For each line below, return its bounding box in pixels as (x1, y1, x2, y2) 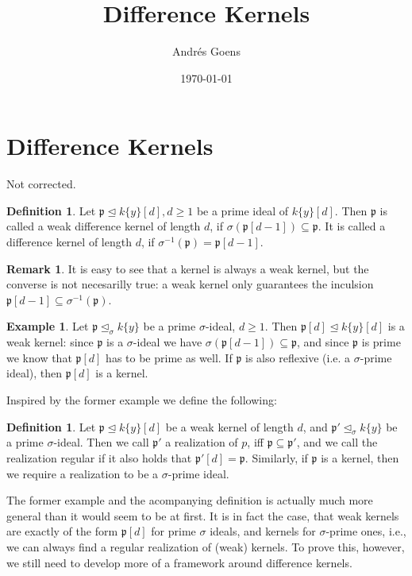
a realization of (165, 434, 238, 450)
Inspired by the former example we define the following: (6, 391, 277, 408)
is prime (361, 334, 401, 350)
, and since (297, 334, 349, 350)
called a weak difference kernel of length (6, 218, 201, 234)
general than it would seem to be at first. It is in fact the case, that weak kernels (6, 507, 399, 524)
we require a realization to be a (6, 465, 159, 481)
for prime (151, 523, 196, 539)
